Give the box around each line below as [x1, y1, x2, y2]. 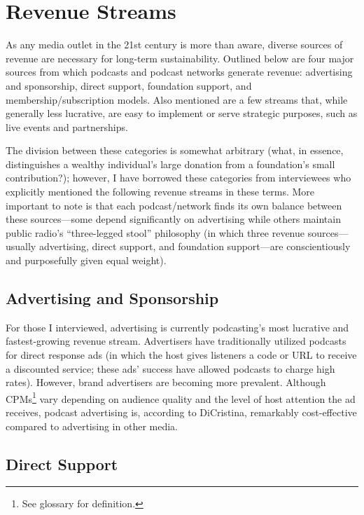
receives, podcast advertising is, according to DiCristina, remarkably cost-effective [6, 405, 357, 420]
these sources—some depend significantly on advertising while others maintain [6, 212, 341, 226]
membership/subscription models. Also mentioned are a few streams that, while [6, 92, 348, 107]
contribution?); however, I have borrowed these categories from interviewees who [6, 170, 351, 185]
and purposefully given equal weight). [6, 253, 167, 268]
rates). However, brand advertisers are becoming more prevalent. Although [6, 375, 326, 390]
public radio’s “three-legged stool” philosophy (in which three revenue [6, 225, 305, 240]
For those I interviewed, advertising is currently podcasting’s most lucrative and [6, 320, 349, 334]
